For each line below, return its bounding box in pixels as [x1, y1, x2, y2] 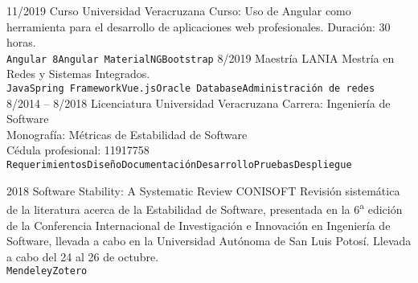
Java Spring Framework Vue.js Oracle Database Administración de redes [6, 83, 375, 95]
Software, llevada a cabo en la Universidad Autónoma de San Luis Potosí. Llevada [6, 232, 412, 249]
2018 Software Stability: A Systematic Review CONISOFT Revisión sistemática [6, 182, 400, 199]
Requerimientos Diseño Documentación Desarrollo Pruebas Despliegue [6, 159, 352, 171]
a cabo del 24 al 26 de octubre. [6, 248, 159, 265]
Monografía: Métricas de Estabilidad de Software [6, 125, 248, 142]
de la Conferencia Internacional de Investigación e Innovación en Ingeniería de [6, 216, 391, 233]
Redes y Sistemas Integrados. [6, 65, 150, 82]
